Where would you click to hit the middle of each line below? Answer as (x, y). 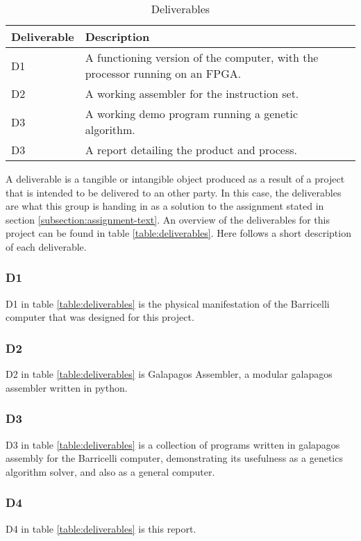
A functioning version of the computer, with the (202, 57)
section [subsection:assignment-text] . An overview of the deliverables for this (168, 219)
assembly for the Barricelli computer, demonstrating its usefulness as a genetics (174, 458)
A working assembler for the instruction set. (192, 93)
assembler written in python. (67, 387)
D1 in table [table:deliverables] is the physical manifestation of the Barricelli (168, 303)
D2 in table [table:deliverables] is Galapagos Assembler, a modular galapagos (169, 374)
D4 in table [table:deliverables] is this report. (101, 528)
